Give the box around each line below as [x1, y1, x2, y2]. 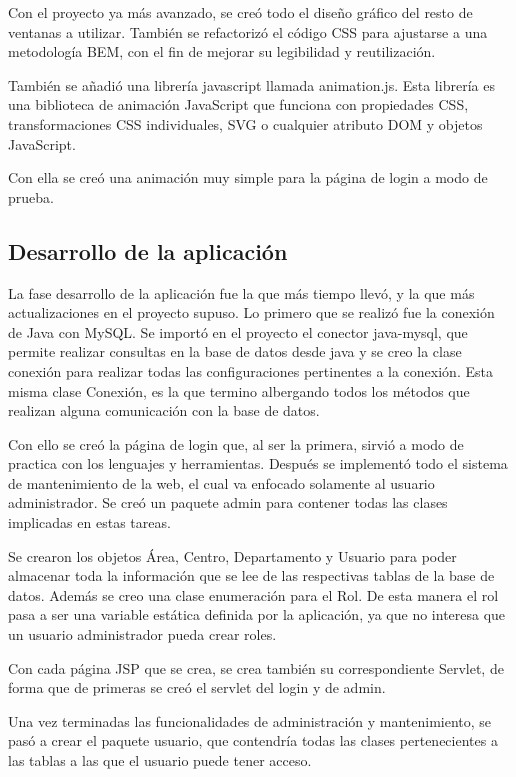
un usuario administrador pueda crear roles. [8, 624, 277, 645]
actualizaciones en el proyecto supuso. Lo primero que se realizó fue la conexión [8, 302, 495, 323]
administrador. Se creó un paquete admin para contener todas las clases [8, 492, 448, 513]
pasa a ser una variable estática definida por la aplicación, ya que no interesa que [8, 604, 506, 625]
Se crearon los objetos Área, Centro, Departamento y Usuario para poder [8, 545, 457, 566]
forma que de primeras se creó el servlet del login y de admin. [8, 677, 386, 698]
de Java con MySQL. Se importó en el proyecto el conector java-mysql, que [8, 321, 468, 342]
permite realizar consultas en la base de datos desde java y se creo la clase [8, 341, 462, 362]
